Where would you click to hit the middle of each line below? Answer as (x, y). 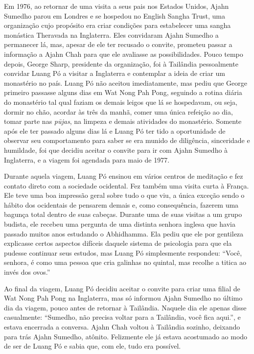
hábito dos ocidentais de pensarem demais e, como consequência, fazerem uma (121, 204)
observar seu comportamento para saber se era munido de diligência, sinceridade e (127, 140)
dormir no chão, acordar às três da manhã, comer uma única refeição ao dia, (118, 111)
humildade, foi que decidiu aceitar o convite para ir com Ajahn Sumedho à (116, 150)
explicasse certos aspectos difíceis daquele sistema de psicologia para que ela (118, 243)
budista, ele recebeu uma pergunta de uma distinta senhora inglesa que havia (120, 224)
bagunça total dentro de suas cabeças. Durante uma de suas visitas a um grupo (123, 214)
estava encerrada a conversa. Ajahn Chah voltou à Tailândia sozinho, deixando (122, 327)
